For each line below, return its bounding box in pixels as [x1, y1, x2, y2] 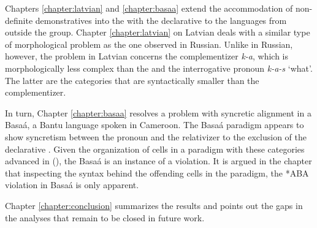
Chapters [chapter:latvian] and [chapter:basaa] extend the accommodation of [5, 2, 293, 14]
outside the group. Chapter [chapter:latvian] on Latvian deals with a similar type [5, 26, 310, 39]
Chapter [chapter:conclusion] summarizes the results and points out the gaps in [5, 199, 303, 211]
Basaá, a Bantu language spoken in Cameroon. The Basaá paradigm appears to [5, 118, 304, 131]
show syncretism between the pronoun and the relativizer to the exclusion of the [5, 130, 307, 143]
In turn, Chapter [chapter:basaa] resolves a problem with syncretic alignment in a [5, 106, 311, 119]
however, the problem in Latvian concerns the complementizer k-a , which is [5, 50, 289, 63]
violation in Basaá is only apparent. [5, 178, 139, 191]
